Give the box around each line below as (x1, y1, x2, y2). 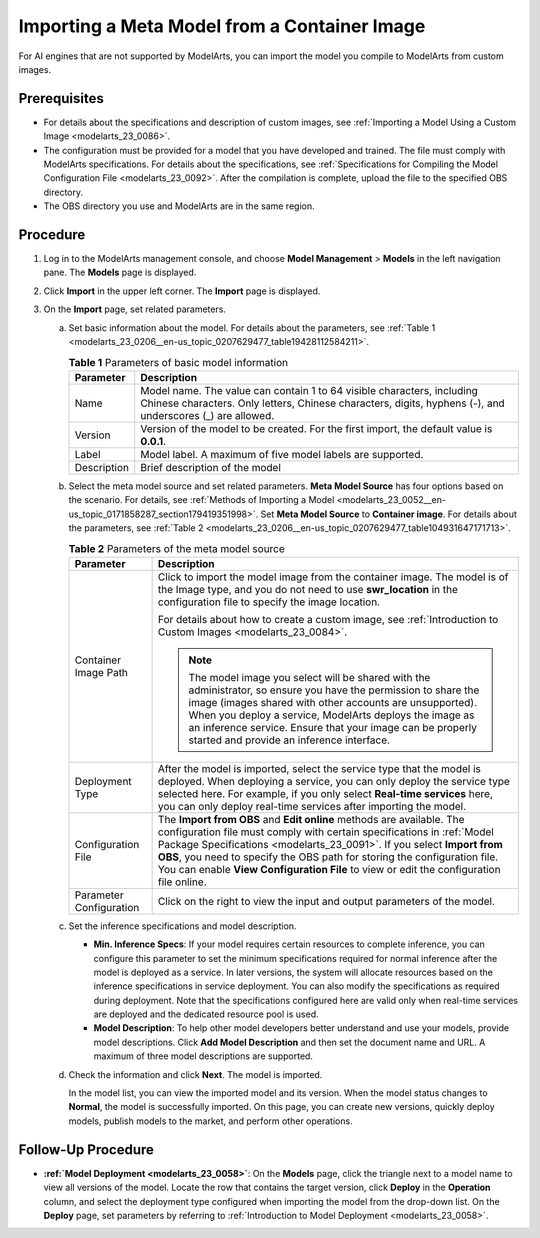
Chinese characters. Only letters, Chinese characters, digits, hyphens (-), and (140, 396, 505, 410)
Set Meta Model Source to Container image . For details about (260, 508, 517, 520)
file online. (157, 875, 207, 889)
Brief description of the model (140, 460, 282, 474)
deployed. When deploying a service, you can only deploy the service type (157, 774, 510, 788)
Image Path (74, 665, 129, 679)
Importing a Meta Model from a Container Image (18, 15, 426, 37)
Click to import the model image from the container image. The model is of (157, 570, 509, 584)
